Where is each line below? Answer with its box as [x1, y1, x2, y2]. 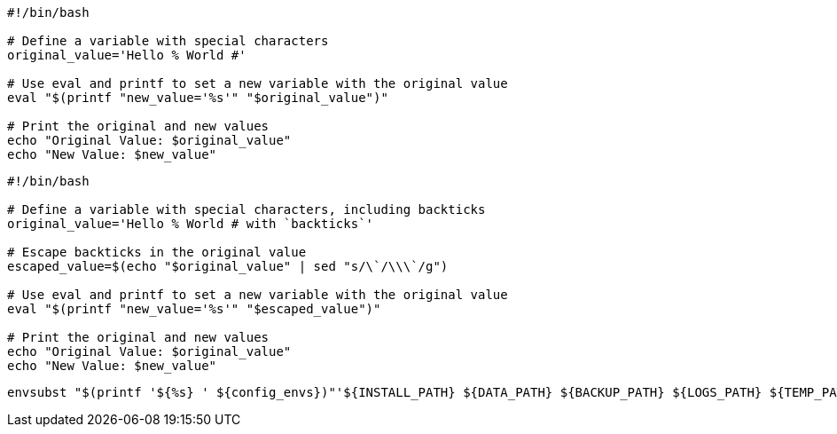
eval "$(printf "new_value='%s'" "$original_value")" [7, 91, 388, 105]
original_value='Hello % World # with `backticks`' [7, 217, 374, 231]
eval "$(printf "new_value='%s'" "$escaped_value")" [7, 302, 381, 316]
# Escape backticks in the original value [7, 245, 307, 259]
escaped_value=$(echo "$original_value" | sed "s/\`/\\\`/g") [7, 259, 449, 273]
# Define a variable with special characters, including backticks [7, 202, 486, 217]
